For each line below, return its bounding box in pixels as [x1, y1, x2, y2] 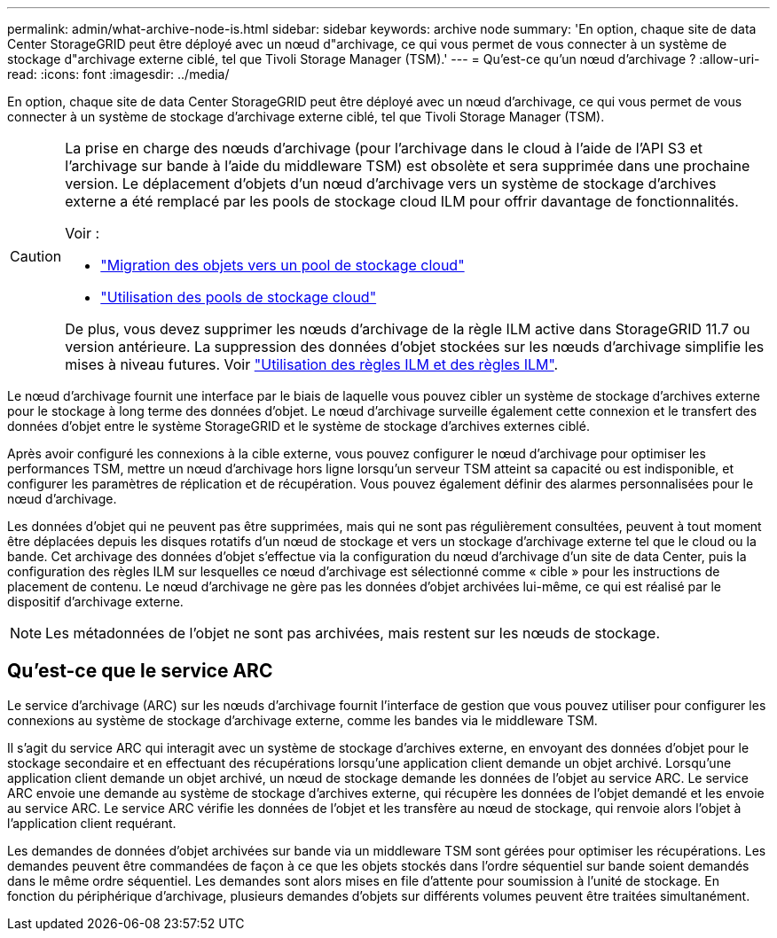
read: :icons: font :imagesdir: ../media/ [7, 66, 230, 82]
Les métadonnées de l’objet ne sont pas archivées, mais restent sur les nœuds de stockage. [45, 624, 660, 642]
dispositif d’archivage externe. [7, 594, 184, 609]
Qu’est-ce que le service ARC [7, 660, 273, 683]
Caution [10, 247, 62, 265]
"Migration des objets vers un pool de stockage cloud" [100, 256, 465, 274]
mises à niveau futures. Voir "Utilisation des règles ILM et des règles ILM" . [65, 356, 559, 373]
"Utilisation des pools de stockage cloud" [100, 288, 377, 306]
